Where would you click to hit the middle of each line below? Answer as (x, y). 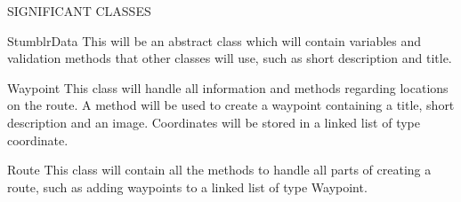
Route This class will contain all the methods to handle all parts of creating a (219, 170)
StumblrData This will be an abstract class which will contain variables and (214, 40)
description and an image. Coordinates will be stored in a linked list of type (214, 122)
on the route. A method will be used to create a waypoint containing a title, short (231, 105)
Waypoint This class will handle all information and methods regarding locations (228, 87)
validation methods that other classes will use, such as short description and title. (230, 58)
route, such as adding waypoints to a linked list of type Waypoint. (187, 186)
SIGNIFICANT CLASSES (79, 11)
